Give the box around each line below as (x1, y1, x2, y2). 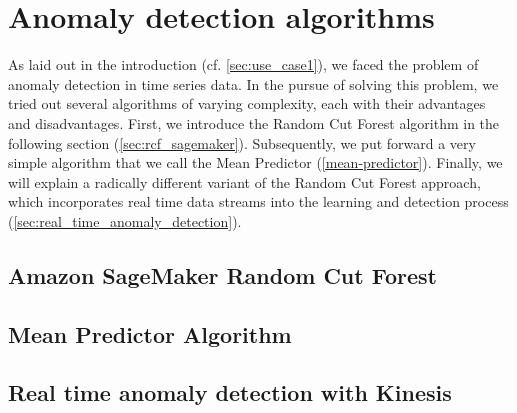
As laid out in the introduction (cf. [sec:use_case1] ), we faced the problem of (8, 54, 479, 75)
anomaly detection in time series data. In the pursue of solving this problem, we (8, 73, 499, 94)
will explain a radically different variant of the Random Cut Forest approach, (8, 171, 481, 192)
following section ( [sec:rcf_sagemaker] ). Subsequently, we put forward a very (8, 132, 476, 153)
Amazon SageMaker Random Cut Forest (8, 259, 437, 290)
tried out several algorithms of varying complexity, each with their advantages (8, 93, 486, 114)
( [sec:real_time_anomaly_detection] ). (8, 210, 242, 231)
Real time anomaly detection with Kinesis (8, 377, 452, 408)
